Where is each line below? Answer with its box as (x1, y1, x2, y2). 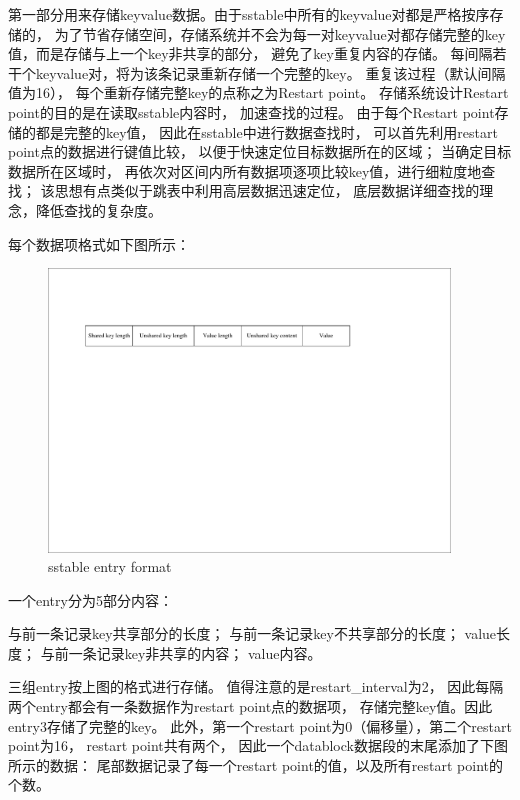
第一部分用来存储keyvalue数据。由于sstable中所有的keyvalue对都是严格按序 (8, 4, 490, 24)
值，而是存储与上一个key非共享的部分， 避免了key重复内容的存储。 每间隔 (8, 43, 493, 64)
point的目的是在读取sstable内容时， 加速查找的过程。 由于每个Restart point (8, 101, 495, 122)
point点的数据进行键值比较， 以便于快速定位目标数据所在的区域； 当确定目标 (8, 141, 512, 162)
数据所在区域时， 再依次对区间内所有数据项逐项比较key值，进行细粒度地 (8, 160, 482, 181)
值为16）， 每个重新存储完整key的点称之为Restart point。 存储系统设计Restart (8, 82, 509, 103)
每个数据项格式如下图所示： (8, 233, 190, 254)
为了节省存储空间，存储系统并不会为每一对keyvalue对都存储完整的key (54, 23, 506, 44)
